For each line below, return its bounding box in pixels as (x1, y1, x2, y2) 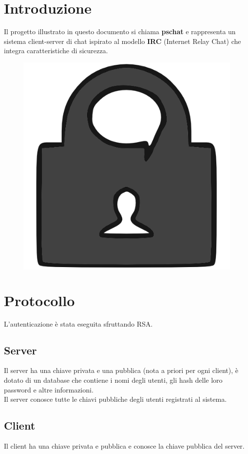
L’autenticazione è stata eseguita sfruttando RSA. (4, 318, 153, 329)
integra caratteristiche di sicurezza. (4, 45, 108, 56)
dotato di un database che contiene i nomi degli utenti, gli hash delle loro (4, 375, 223, 385)
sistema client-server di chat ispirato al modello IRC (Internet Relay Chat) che (4, 36, 241, 46)
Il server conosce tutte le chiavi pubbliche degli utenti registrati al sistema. (4, 394, 227, 404)
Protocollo (4, 290, 75, 310)
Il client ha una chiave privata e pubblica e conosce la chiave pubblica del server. (4, 441, 245, 451)
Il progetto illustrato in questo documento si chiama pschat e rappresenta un (4, 26, 236, 37)
